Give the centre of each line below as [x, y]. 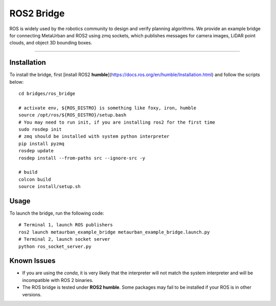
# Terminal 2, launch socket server [64, 239]
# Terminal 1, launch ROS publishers [66, 225]
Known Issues [32, 261]
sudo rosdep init [40, 129]
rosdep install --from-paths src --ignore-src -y [82, 158]
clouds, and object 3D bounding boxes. [51, 43]
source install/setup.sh [50, 187]
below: [17, 82]
